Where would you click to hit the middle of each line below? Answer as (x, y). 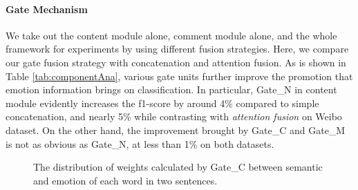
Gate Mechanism (47, 9)
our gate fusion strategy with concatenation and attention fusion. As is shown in (176, 62)
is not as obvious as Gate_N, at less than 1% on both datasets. (140, 143)
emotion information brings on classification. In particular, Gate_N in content (171, 89)
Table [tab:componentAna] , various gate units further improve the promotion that (179, 76)
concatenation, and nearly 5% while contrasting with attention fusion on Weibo (174, 116)
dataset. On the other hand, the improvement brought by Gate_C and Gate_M (176, 130)
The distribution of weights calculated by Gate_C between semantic (178, 167)
